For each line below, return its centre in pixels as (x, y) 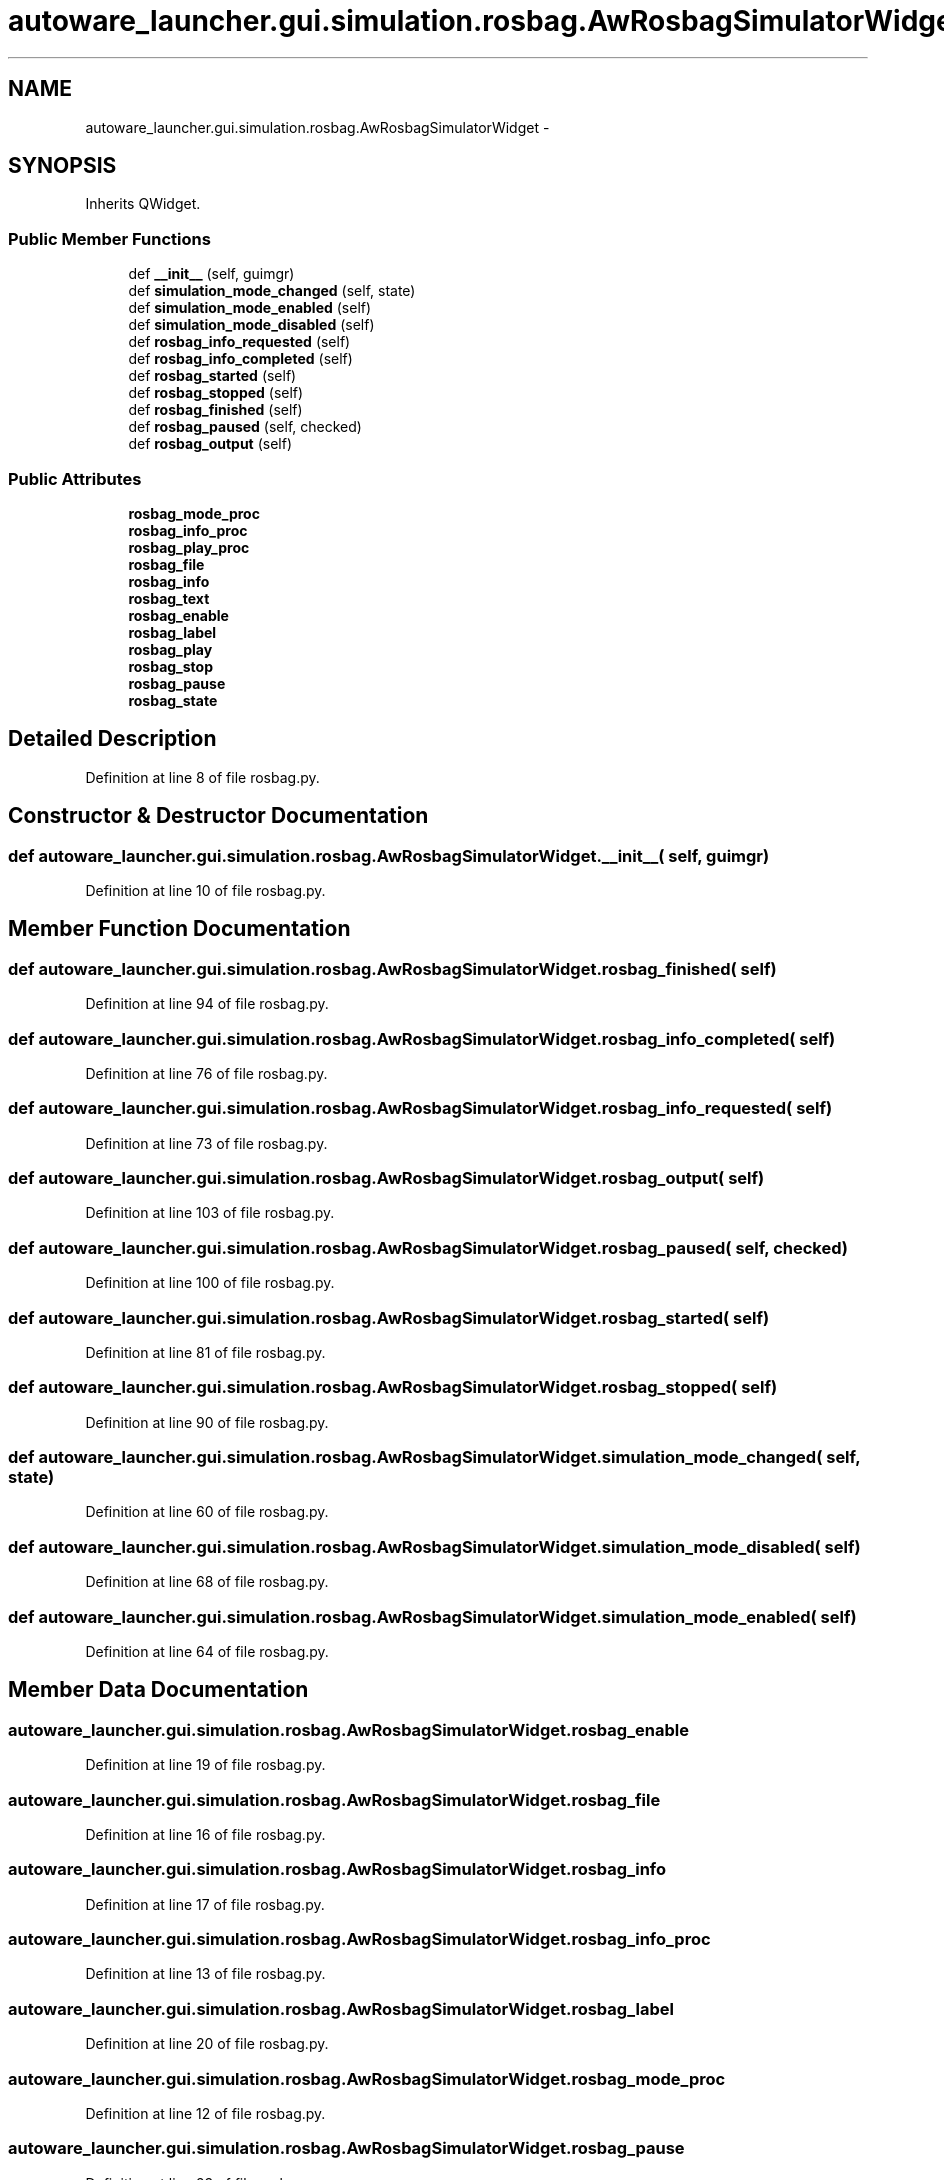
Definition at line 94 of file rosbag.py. (207, 1004)
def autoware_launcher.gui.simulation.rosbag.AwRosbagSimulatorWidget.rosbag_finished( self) (392, 968)
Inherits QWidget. (143, 204)
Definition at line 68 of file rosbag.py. (207, 1582)
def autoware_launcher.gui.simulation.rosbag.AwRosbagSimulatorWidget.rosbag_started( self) (389, 1317)
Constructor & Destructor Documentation (218, 816)
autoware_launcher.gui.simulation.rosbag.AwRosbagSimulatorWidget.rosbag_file (334, 1799)
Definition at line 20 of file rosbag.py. (207, 2044)
